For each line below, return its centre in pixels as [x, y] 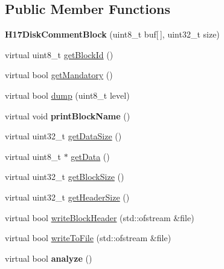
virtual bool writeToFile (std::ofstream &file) [88, 238]
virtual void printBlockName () [68, 115]
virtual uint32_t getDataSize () [63, 136]
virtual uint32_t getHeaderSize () [67, 197]
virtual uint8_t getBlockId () [59, 54]
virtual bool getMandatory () [59, 75]
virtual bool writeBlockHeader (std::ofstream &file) [100, 217]
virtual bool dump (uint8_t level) [67, 95]
